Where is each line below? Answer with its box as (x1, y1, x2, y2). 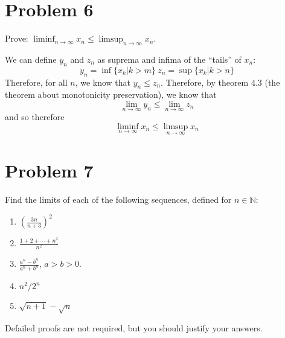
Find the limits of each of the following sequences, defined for (5, 193, 232, 206)
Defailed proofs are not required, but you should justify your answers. (5, 321, 263, 334)
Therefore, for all (5, 75, 68, 88)
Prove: (5, 32, 28, 45)
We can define (5, 53, 57, 65)
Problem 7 (5, 158, 94, 183)
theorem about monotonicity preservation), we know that (5, 88, 217, 101)
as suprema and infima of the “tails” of (97, 53, 242, 65)
